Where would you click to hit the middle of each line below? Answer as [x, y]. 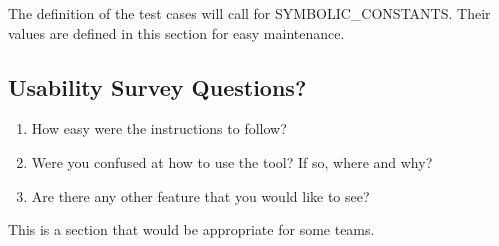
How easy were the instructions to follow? [159, 128]
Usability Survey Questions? [157, 86]
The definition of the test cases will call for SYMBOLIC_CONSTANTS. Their [249, 13]
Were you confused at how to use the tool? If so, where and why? [232, 161]
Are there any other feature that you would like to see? [200, 195]
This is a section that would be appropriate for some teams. [191, 229]
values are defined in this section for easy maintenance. [176, 32]
